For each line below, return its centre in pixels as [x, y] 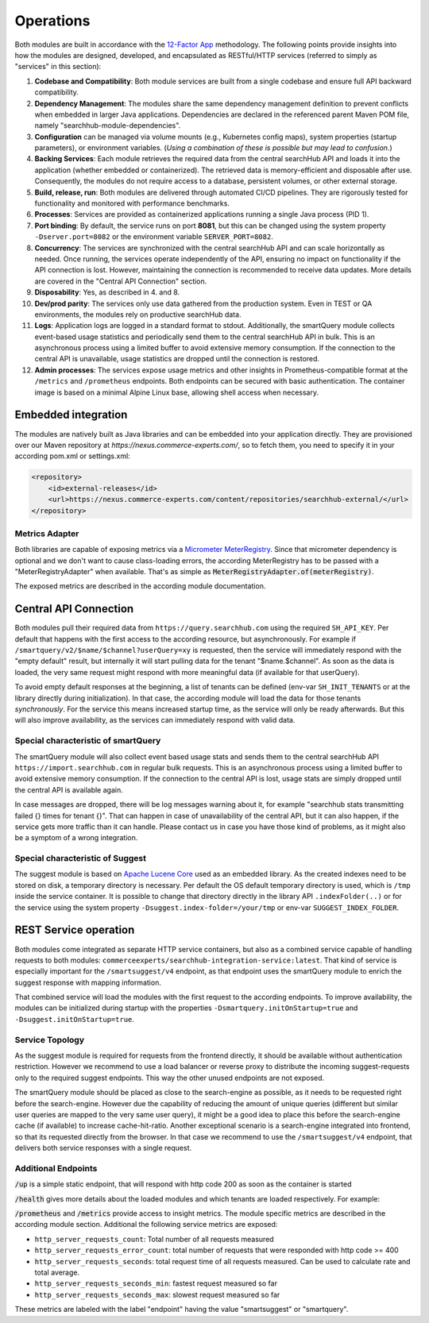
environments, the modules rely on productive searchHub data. [138, 314]
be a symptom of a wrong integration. [76, 838]
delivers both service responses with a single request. [103, 1148]
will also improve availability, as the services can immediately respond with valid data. [155, 720]
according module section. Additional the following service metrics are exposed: [146, 1225]
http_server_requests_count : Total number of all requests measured [154, 1239]
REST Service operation [75, 930]
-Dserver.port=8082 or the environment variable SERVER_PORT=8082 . [154, 237]
